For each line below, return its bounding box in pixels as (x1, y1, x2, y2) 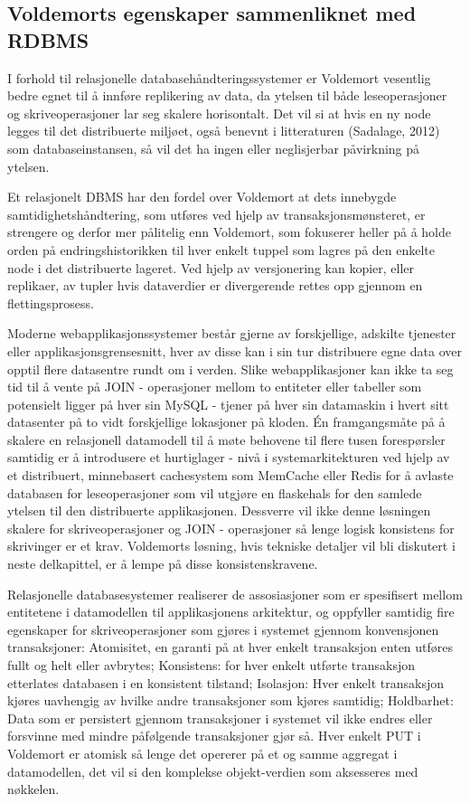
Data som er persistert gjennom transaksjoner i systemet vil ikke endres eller (7, 708, 433, 727)
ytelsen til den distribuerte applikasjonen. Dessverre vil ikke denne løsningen (7, 501, 431, 520)
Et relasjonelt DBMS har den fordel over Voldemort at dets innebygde (7, 187, 397, 206)
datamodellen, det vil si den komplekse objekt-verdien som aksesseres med (7, 761, 418, 780)
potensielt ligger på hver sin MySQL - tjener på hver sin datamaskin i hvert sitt (7, 394, 449, 413)
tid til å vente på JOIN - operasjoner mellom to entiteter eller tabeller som (7, 377, 422, 396)
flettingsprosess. (7, 293, 95, 312)
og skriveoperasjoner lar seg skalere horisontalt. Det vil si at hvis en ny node (7, 103, 431, 122)
